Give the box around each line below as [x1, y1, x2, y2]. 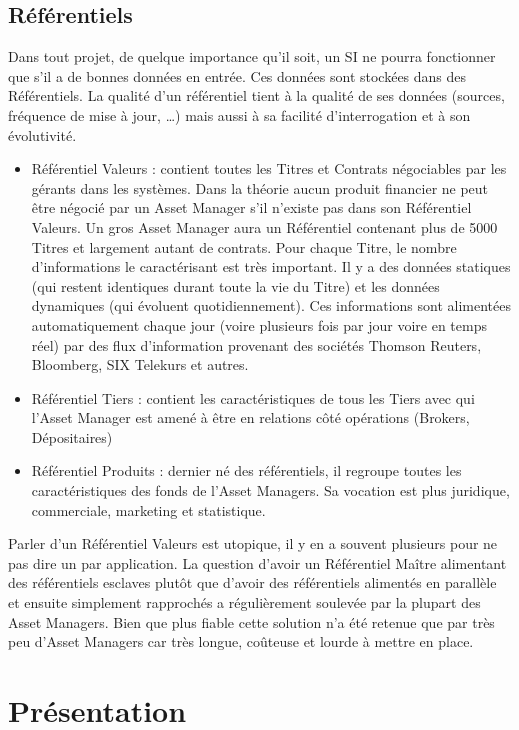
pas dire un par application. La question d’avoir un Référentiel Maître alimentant [8, 552, 507, 573]
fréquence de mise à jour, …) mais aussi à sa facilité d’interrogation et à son [8, 104, 471, 125]
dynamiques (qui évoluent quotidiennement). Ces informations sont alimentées [31, 295, 511, 316]
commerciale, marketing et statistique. [31, 499, 266, 520]
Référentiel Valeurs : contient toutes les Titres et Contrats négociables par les [31, 158, 507, 179]
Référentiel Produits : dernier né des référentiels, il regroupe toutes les [31, 460, 462, 481]
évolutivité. [8, 124, 77, 145]
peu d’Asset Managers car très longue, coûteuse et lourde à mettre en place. [8, 631, 474, 652]
